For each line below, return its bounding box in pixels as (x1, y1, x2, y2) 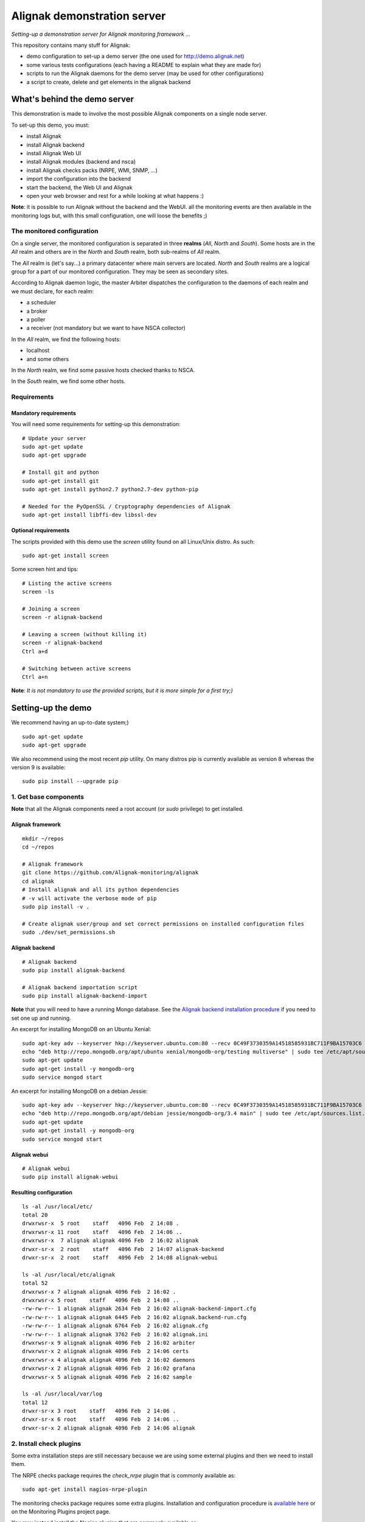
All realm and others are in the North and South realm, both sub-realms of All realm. (11, 248, 221, 256)
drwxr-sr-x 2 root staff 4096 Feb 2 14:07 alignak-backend (22, 1246, 224, 1252)
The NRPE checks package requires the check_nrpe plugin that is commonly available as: (11, 1471, 236, 1479)
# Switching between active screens (22, 665, 131, 672)
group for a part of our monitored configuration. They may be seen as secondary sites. (11, 268, 229, 275)
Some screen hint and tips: (11, 566, 78, 573)
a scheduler (26, 299, 57, 306)
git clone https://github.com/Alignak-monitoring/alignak (22, 869, 199, 876)
